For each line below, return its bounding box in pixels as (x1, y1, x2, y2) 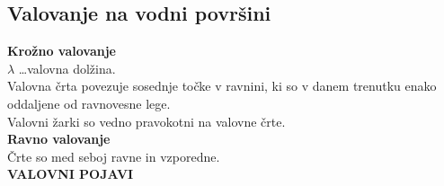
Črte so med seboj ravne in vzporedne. (7, 146, 220, 165)
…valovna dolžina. (18, 58, 116, 77)
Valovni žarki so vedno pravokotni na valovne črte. (7, 111, 286, 130)
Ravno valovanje (7, 129, 111, 148)
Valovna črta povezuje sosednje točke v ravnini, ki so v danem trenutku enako (7, 76, 437, 95)
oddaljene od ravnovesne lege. (7, 93, 171, 112)
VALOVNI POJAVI (7, 164, 134, 183)
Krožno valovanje (7, 41, 116, 60)
